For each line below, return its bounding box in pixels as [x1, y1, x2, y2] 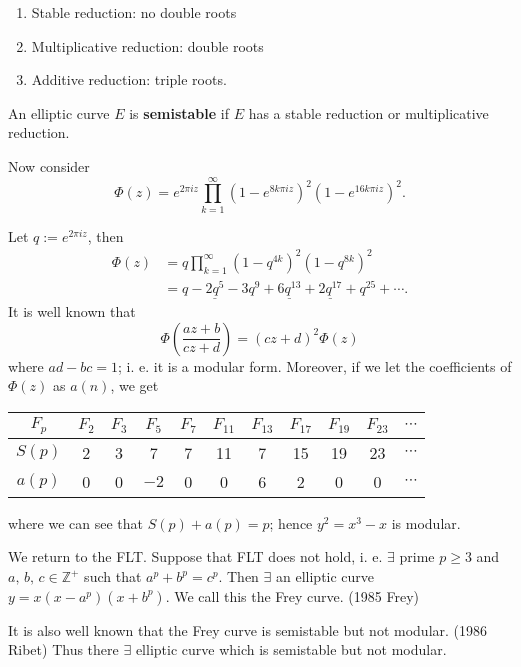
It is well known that [8, 301, 136, 322]
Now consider [8, 155, 90, 176]
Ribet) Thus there [8, 639, 119, 660]
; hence [269, 512, 313, 533]
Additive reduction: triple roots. [31, 69, 227, 90]
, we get [110, 375, 159, 396]
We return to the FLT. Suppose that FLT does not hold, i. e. [8, 546, 383, 567]
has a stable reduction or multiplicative [248, 102, 489, 123]
